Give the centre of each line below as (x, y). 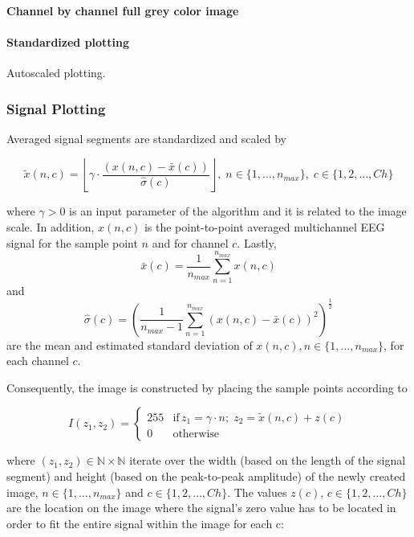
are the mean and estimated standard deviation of (130, 344)
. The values (257, 492)
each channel (38, 361)
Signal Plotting (56, 108)
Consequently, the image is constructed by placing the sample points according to (207, 387)
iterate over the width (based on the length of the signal (268, 460)
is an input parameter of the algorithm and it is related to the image (238, 211)
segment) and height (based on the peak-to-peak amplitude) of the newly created (206, 476)
